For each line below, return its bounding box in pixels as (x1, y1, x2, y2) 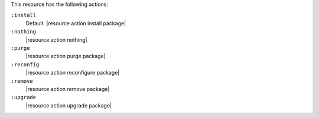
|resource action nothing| (25, 36, 87, 43)
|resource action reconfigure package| (25, 69, 120, 76)
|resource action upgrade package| (25, 102, 112, 109)
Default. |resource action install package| (25, 19, 126, 26)
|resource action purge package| (25, 53, 106, 60)
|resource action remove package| (25, 85, 110, 92)
